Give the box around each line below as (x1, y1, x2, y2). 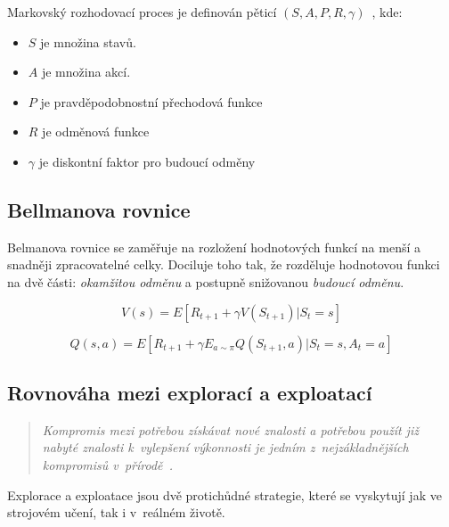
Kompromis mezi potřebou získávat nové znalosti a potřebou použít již (42, 420, 419, 439)
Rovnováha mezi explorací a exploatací (7, 378, 372, 406)
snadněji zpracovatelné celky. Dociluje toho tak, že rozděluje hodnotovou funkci (7, 255, 440, 274)
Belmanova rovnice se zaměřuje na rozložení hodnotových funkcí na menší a (7, 237, 420, 256)
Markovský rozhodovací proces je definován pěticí (7, 3, 277, 21)
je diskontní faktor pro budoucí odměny (38, 152, 256, 170)
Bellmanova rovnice (7, 195, 191, 223)
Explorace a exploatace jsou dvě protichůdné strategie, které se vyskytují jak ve (7, 485, 442, 504)
